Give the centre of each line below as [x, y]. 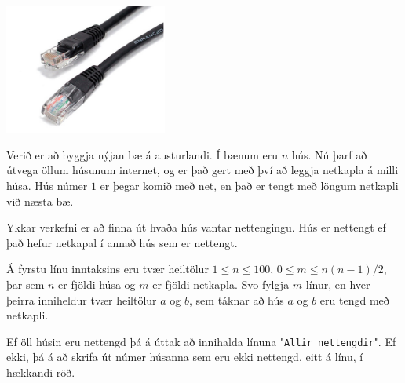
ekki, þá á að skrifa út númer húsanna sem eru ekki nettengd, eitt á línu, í [185, 357]
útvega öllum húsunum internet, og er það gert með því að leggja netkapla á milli [202, 170]
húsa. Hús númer [47, 186]
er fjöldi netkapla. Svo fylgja [221, 285]
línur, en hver [338, 285]
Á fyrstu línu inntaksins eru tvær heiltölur [108, 269]
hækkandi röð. [41, 372]
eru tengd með [354, 299]
